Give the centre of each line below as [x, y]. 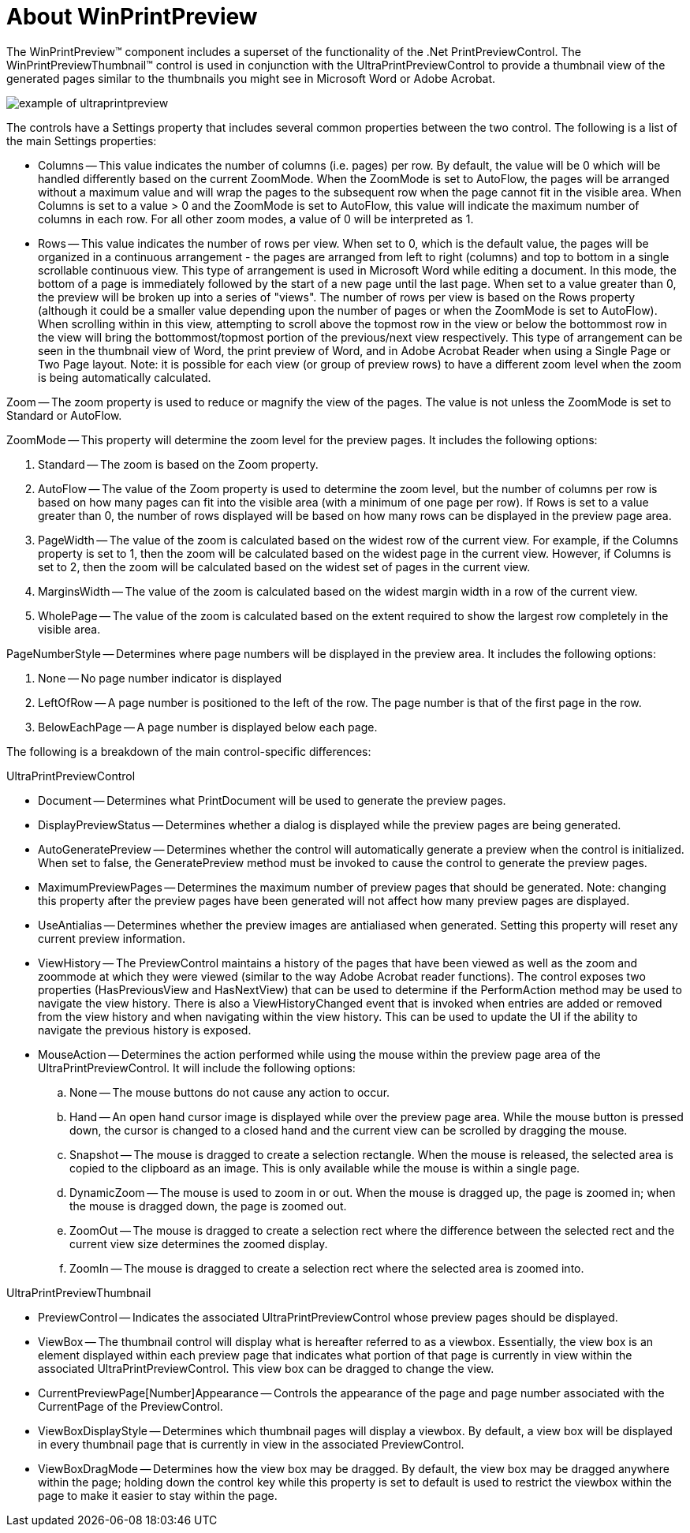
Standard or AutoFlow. [64, 415]
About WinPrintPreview [132, 17]
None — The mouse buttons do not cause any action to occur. [230, 1092]
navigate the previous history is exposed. [145, 1030]
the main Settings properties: [82, 140]
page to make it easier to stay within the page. [158, 1495]
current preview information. [112, 938]
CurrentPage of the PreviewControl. [131, 1406]
